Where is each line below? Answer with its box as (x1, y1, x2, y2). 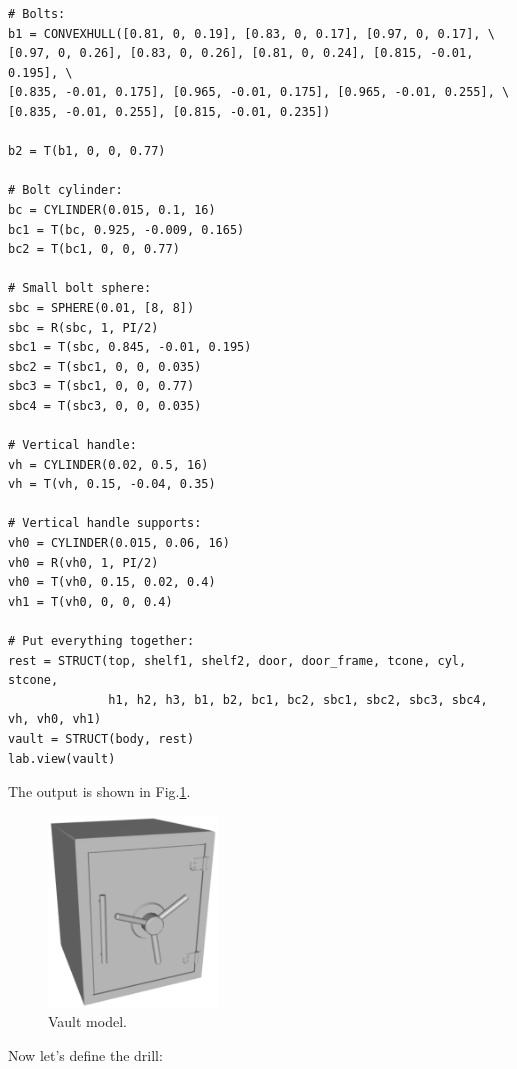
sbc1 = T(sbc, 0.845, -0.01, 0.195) (8, 340, 252, 355)
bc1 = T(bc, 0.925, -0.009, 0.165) (8, 222, 245, 237)
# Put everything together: (8, 634, 195, 648)
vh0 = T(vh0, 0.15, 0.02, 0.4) (8, 575, 216, 590)
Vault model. (48, 1011, 127, 1032)
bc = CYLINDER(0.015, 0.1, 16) (8, 202, 216, 217)
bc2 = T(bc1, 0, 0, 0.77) (8, 242, 180, 257)
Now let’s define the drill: (8, 1045, 163, 1066)
